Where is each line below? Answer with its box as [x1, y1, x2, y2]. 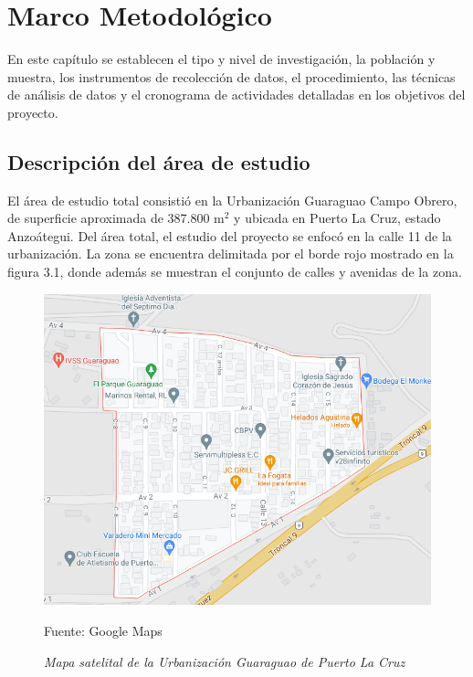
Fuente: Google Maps [44, 620, 163, 640]
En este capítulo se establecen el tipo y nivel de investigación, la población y [7, 49, 436, 69]
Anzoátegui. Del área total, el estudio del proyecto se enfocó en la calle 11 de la [7, 226, 452, 245]
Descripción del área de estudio [7, 147, 310, 175]
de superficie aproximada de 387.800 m [7, 208, 225, 227]
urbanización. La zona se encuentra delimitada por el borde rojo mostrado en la [7, 244, 454, 263]
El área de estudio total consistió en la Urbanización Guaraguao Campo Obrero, [7, 190, 457, 209]
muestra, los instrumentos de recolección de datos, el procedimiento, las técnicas [7, 67, 456, 86]
